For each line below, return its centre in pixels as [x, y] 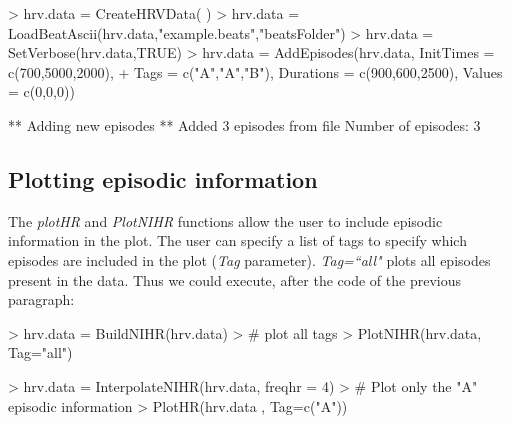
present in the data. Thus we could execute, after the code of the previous [234, 279]
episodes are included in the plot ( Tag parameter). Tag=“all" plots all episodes [249, 259]
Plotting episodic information [163, 178]
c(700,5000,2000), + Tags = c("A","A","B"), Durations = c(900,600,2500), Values [255, 71]
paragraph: [41, 299]
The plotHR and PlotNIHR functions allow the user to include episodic [225, 220]
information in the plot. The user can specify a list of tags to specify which [237, 240]
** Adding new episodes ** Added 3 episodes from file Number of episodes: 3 [244, 124]
